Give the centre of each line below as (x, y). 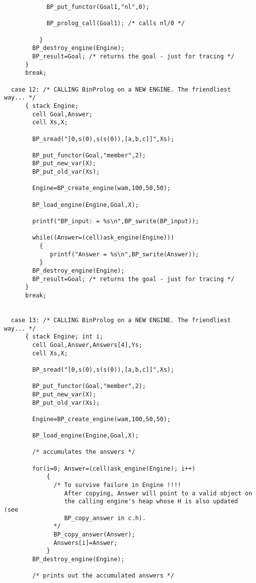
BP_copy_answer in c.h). (105, 518)
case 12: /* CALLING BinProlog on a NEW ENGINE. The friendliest (121, 89)
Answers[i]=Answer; (86, 543)
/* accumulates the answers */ (84, 452)
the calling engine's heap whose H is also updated (151, 502)
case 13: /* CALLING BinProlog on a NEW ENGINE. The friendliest (121, 320)
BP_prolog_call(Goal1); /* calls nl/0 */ (116, 24)
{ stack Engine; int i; (64, 337)
